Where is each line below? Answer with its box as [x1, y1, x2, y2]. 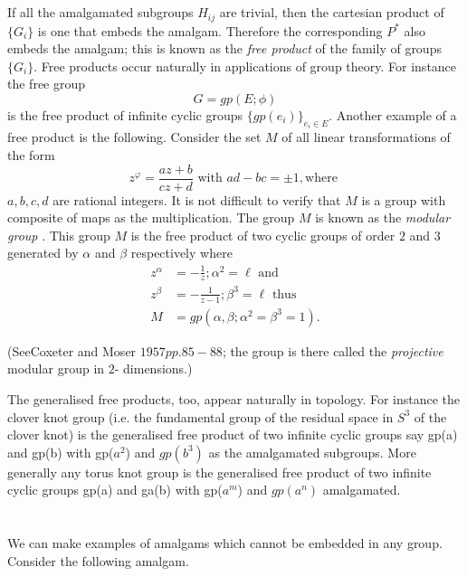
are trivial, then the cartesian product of [219, 3, 444, 22]
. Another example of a [329, 106, 457, 125]
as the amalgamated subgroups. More [208, 442, 416, 461]
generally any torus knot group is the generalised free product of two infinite [7, 462, 432, 481]
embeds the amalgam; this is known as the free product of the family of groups [7, 39, 442, 58]
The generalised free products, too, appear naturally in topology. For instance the [7, 390, 461, 409]
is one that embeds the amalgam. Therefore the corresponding [37, 21, 383, 40]
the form [7, 146, 55, 165]
